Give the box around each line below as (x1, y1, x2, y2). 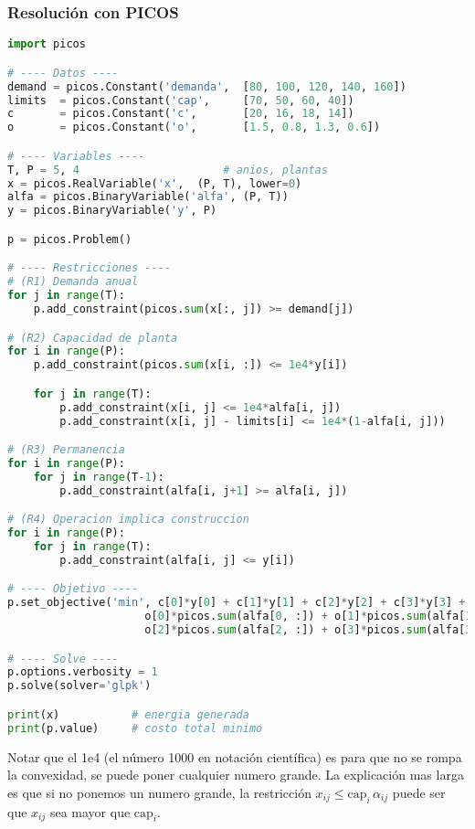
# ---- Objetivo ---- (7, 582, 139, 596)
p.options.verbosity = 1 (7, 665, 158, 679)
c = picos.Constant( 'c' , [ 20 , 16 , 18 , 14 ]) (7, 107, 354, 121)
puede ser (392, 782, 446, 802)
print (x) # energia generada (7, 707, 249, 721)
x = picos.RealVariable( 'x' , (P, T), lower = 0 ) (7, 176, 302, 190)
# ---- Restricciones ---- (7, 261, 171, 275)
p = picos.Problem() (7, 232, 132, 246)
